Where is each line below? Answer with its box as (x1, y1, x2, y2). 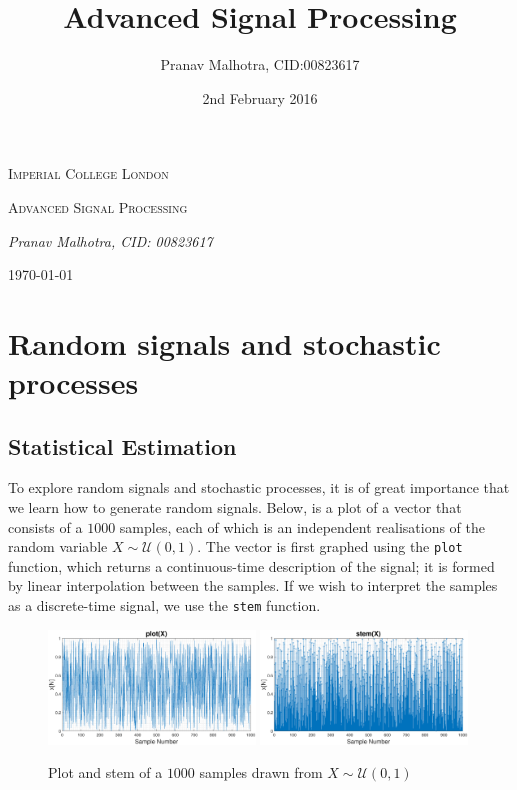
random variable (8, 536, 108, 557)
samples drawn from (199, 762, 323, 783)
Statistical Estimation (8, 430, 237, 461)
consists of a (8, 516, 83, 537)
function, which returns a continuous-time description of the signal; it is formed (8, 555, 495, 576)
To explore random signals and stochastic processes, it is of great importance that (8, 477, 510, 498)
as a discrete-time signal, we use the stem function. (8, 595, 321, 616)
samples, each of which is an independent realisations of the (119, 516, 486, 537)
